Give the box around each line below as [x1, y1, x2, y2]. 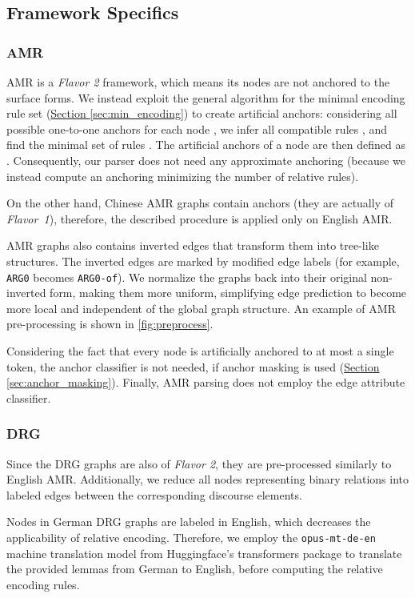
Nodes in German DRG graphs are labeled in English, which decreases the [6, 513, 371, 530]
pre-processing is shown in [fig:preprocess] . [6, 315, 213, 332]
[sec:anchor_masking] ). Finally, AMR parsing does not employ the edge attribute [6, 374, 405, 391]
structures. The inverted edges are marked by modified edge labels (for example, [6, 252, 400, 269]
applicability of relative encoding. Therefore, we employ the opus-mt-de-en [6, 528, 376, 545]
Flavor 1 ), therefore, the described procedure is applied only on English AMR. [6, 210, 393, 227]
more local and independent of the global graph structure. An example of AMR [6, 299, 396, 316]
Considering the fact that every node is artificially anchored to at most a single [6, 342, 394, 359]
